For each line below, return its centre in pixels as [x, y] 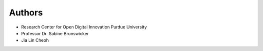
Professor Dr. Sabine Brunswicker [55, 33]
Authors [26, 13]
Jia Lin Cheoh [35, 40]
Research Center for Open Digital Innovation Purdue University [84, 27]
